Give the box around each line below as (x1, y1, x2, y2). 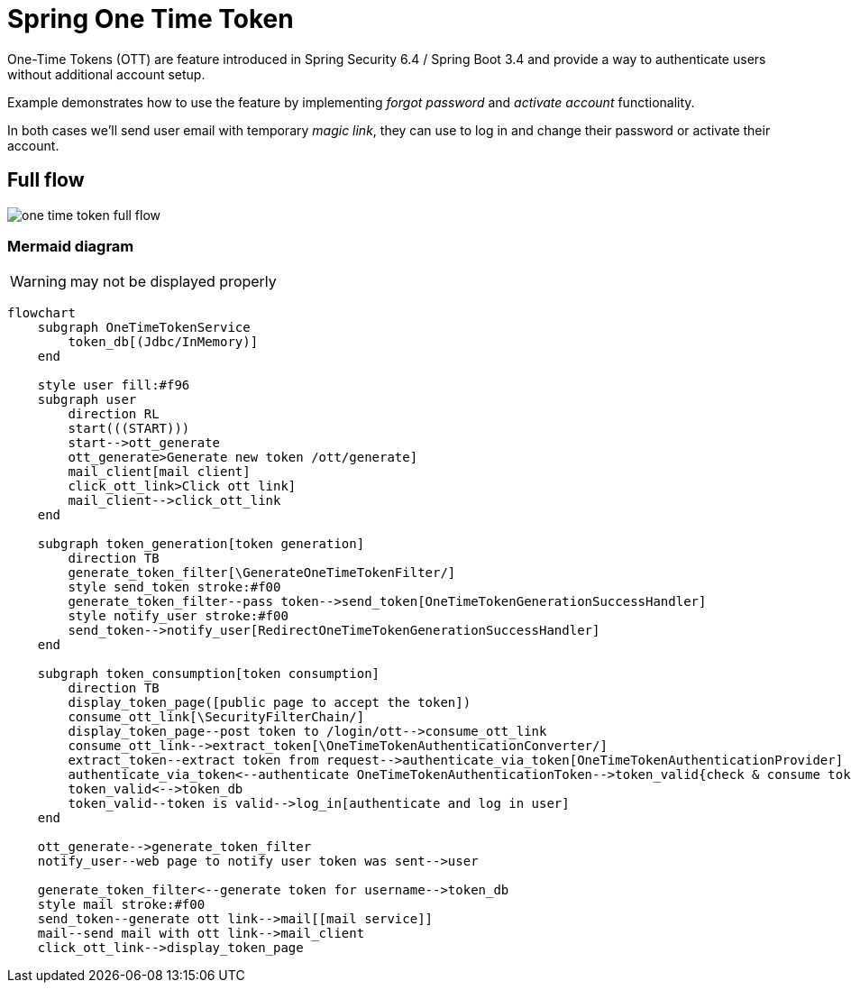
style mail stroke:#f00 (37, 897, 206, 912)
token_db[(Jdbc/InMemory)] (68, 335, 259, 350)
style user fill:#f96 (37, 378, 190, 393)
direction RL (68, 407, 160, 422)
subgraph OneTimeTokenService (37, 320, 251, 335)
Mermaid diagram (7, 236, 134, 255)
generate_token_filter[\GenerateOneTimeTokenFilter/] (68, 565, 456, 581)
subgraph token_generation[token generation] (37, 536, 365, 552)
